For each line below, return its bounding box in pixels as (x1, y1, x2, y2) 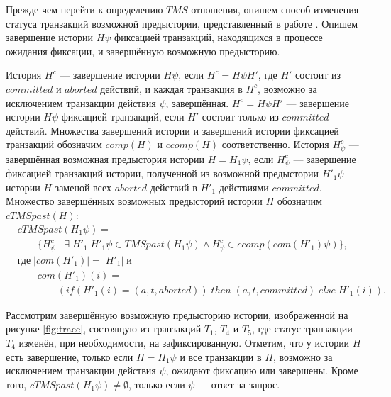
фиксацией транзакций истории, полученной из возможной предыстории (6, 166, 319, 181)
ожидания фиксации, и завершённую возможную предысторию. (6, 43, 280, 58)
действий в (150, 179, 197, 194)
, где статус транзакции (251, 321, 353, 336)
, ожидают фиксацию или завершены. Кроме (165, 363, 358, 378)
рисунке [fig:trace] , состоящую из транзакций (6, 321, 202, 336)
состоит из (295, 67, 341, 82)
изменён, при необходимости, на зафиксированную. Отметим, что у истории (18, 335, 350, 350)
